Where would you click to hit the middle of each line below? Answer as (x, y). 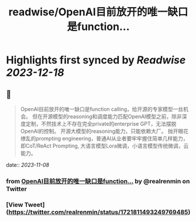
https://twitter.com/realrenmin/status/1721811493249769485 (98, 212)
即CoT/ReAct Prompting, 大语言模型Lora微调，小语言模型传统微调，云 (104, 146)
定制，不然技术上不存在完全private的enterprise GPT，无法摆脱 (101, 124)
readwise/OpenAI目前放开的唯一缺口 (98, 12)
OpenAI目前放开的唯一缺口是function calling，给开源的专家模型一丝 (102, 109)
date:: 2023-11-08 (28, 165)
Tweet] (35, 204)
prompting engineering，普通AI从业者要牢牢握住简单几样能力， (112, 138)
